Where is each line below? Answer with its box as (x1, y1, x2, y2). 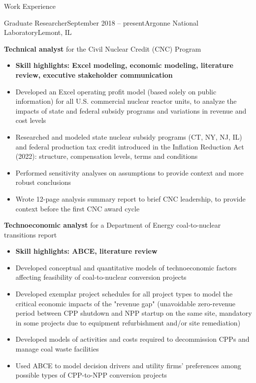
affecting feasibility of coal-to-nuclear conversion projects (15, 272, 187, 282)
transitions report (4, 229, 57, 239)
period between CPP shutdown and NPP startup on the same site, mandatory (15, 308, 252, 318)
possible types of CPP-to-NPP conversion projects (15, 370, 167, 380)
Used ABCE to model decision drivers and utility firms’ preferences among (15, 360, 241, 370)
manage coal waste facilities (15, 344, 99, 354)
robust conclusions (15, 177, 71, 187)
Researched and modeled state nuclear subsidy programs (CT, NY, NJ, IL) (15, 131, 242, 142)
